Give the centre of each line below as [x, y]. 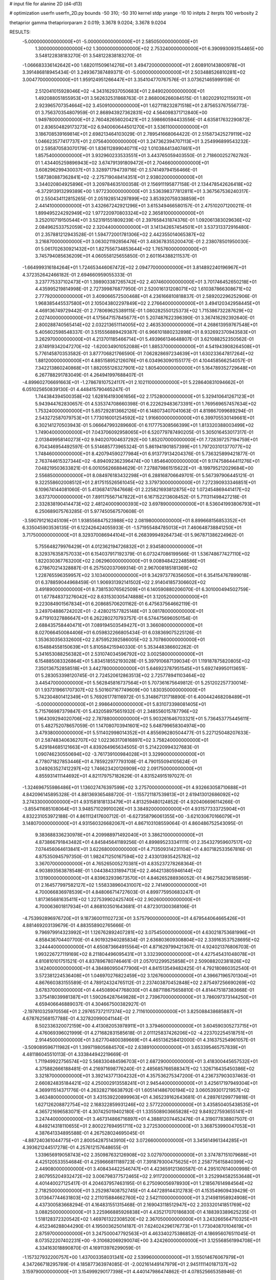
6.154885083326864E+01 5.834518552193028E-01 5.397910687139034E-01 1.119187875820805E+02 [143, 661]
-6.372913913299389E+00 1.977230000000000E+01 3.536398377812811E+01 [118, 191]
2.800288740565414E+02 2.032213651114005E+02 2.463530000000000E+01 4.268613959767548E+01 [146, 325]
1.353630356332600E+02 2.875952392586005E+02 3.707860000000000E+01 [120, 639]
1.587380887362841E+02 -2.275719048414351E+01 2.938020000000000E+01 [119, 177]
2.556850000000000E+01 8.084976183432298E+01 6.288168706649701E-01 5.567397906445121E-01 [144, 475]
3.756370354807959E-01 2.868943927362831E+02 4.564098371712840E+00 [124, 113]
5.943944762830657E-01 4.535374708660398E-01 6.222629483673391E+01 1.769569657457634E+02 [146, 403]
